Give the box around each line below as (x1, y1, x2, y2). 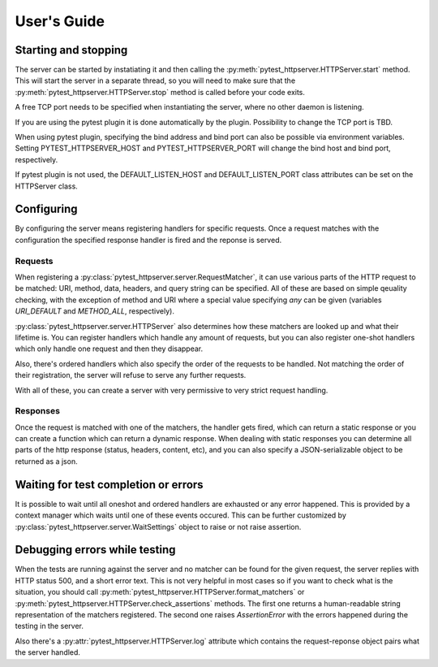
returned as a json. (15, 456, 78, 466)
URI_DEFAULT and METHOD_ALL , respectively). (15, 306, 174, 316)
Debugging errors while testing (15, 543, 176, 557)
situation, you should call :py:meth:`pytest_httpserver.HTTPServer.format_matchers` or (15, 587, 305, 597)
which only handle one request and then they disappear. (15, 344, 204, 353)
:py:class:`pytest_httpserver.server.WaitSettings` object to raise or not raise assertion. (15, 522, 302, 531)
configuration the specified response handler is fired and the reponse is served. (15, 235, 282, 245)
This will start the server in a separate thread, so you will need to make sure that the (15, 76, 296, 85)
